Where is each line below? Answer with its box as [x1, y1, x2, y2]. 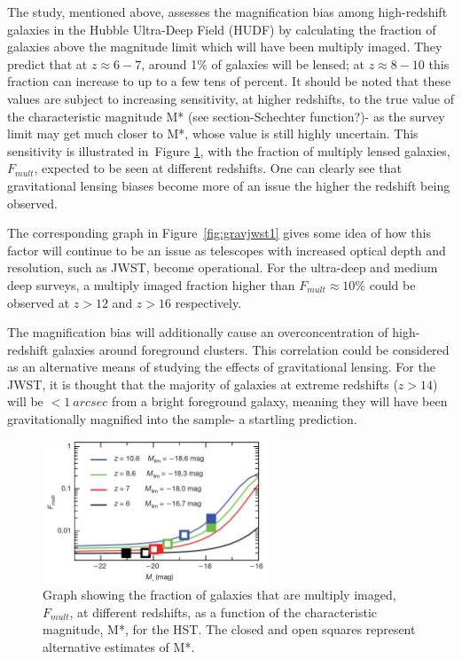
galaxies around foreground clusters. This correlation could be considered [52, 340, 450, 358]
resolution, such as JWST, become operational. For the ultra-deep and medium [7, 258, 438, 277]
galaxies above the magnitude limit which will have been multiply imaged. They [7, 37, 442, 56]
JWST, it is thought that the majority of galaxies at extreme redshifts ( [7, 374, 398, 393]
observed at [7, 293, 70, 311]
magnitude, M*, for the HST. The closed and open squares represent [43, 620, 416, 639]
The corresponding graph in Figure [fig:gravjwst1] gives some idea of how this [7, 224, 431, 242]
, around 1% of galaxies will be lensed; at [141, 54, 364, 73]
